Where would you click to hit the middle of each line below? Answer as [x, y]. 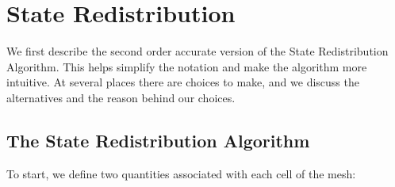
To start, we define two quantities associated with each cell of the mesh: [181, 173]
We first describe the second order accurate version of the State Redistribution [197, 51]
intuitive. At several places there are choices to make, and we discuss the [183, 82]
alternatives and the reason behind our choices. [121, 97]
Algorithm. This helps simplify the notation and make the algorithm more [187, 66]
